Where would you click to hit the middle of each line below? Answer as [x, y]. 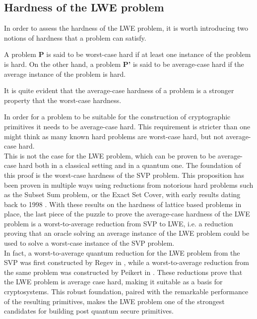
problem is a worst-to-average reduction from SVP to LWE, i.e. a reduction [119, 223]
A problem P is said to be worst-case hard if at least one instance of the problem [128, 54]
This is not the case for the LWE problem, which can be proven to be [110, 155]
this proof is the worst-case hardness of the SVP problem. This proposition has [124, 175]
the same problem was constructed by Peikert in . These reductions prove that [123, 272]
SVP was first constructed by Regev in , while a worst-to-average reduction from [127, 262]
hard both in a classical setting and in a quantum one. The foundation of [130, 165]
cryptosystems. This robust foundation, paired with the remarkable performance [126, 292]
